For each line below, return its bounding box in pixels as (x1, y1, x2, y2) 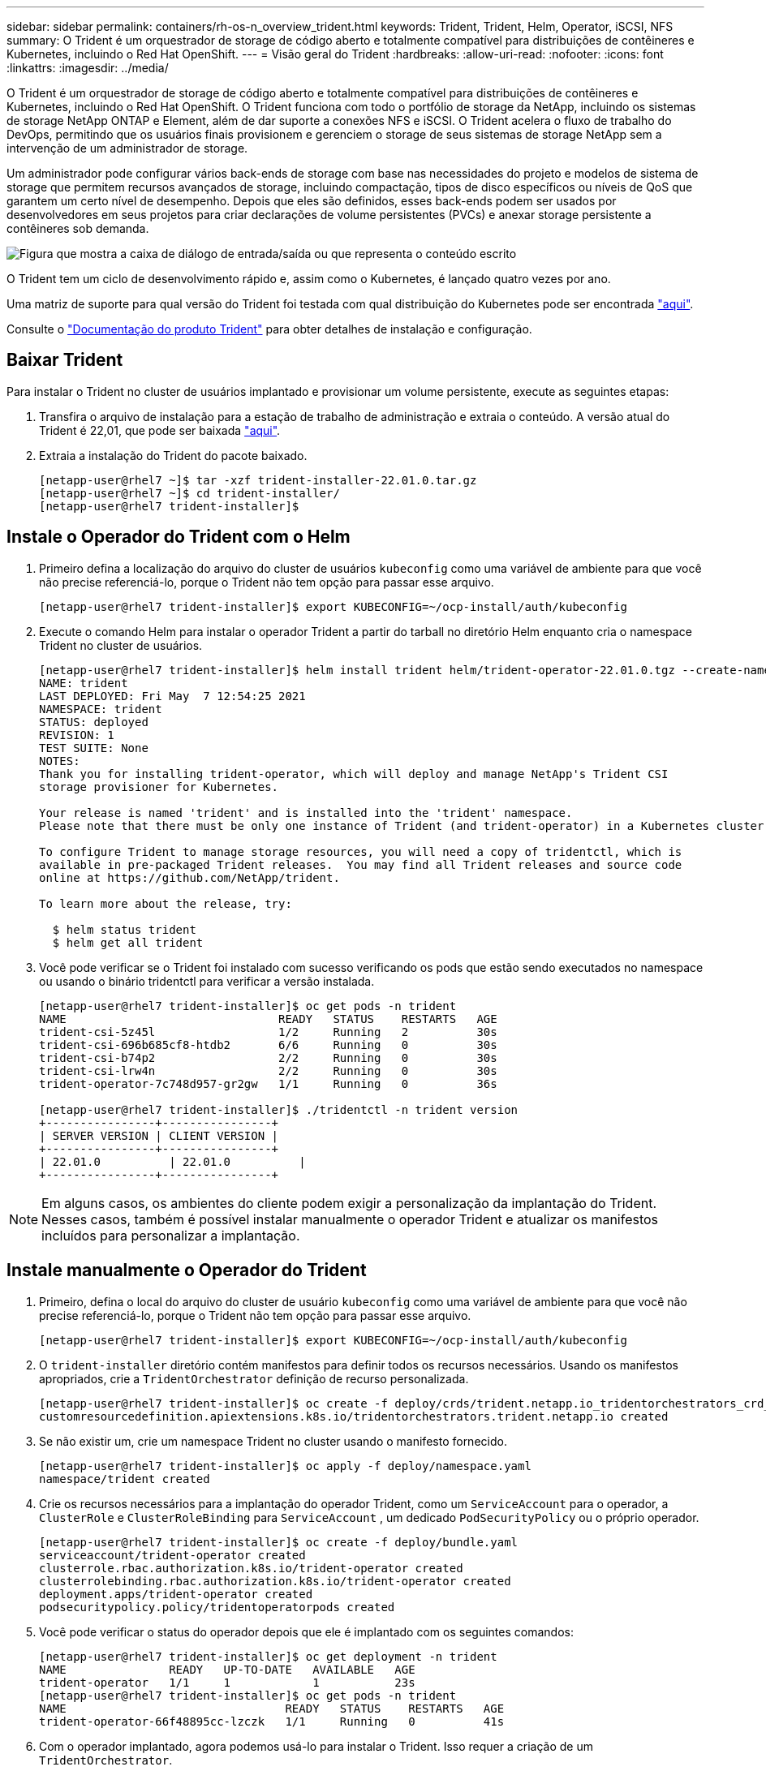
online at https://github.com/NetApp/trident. (39, 870, 340, 884)
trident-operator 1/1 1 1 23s (39, 1675, 415, 1689)
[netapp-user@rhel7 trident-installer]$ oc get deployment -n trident (39, 1649, 497, 1663)
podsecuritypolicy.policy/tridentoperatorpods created (39, 1600, 395, 1614)
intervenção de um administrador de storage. (6, 141, 248, 155)
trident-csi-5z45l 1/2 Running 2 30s (39, 1025, 497, 1038)
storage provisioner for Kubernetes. (39, 780, 279, 793)
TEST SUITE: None (39, 741, 148, 754)
